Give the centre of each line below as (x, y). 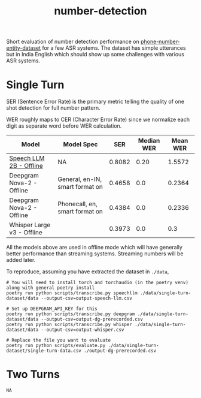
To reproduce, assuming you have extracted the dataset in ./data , (88, 272)
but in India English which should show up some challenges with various (95, 55)
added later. (21, 260)
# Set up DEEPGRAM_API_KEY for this (52, 309)
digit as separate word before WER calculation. (64, 126)
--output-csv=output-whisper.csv (83, 330)
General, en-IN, (80, 179)
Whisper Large (30, 225)
